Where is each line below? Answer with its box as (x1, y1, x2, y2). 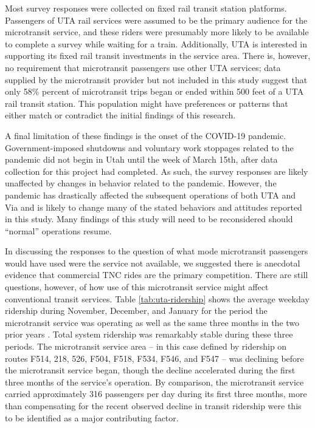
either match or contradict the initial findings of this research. (5, 109, 236, 121)
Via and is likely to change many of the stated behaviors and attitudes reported (5, 200, 302, 213)
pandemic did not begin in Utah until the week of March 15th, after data (5, 153, 278, 166)
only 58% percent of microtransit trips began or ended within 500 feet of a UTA (5, 85, 304, 98)
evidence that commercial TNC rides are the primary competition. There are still (5, 268, 308, 281)
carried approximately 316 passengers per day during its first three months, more (5, 387, 307, 400)
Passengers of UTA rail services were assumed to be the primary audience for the (5, 13, 308, 26)
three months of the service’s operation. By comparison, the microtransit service (5, 375, 304, 388)
